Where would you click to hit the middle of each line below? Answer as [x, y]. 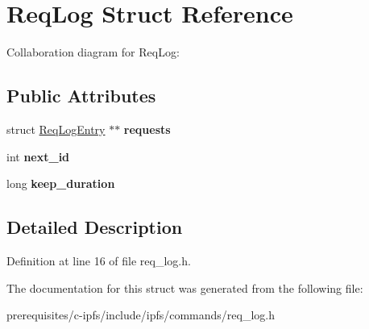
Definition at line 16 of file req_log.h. [99, 260]
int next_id [38, 156]
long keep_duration [61, 183]
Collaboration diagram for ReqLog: [93, 52]
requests [147, 129]
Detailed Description [95, 227]
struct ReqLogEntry [56, 129]
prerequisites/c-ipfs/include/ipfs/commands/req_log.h [141, 315]
